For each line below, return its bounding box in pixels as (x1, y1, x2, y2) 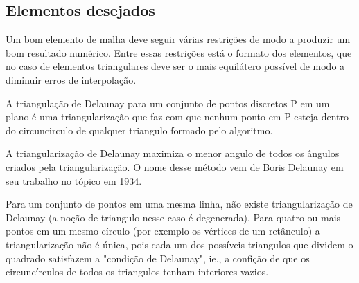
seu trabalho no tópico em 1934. (6, 173, 142, 188)
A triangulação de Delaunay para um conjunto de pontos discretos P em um (6, 95, 330, 110)
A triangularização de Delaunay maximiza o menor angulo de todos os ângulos (6, 146, 340, 161)
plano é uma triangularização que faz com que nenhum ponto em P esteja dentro (6, 109, 349, 124)
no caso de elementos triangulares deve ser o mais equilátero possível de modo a (6, 59, 345, 73)
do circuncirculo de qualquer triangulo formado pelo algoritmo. (6, 122, 273, 137)
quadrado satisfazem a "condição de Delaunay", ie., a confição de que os (6, 250, 310, 265)
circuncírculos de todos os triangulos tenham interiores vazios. (6, 264, 269, 279)
